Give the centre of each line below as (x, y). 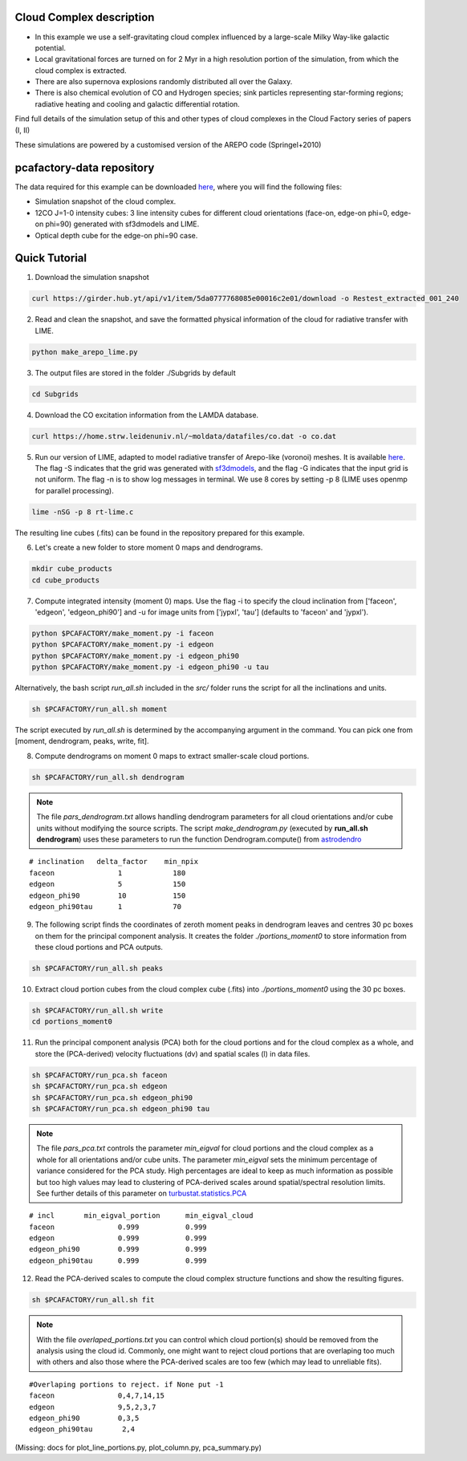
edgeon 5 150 (108, 884)
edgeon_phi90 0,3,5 (84, 1418)
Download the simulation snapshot (92, 278)
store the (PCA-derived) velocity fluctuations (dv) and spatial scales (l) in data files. (173, 1053)
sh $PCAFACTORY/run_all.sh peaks (97, 968)
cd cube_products (66, 580)
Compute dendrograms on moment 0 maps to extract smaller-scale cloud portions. (172, 756)
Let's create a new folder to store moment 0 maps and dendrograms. (149, 548)
